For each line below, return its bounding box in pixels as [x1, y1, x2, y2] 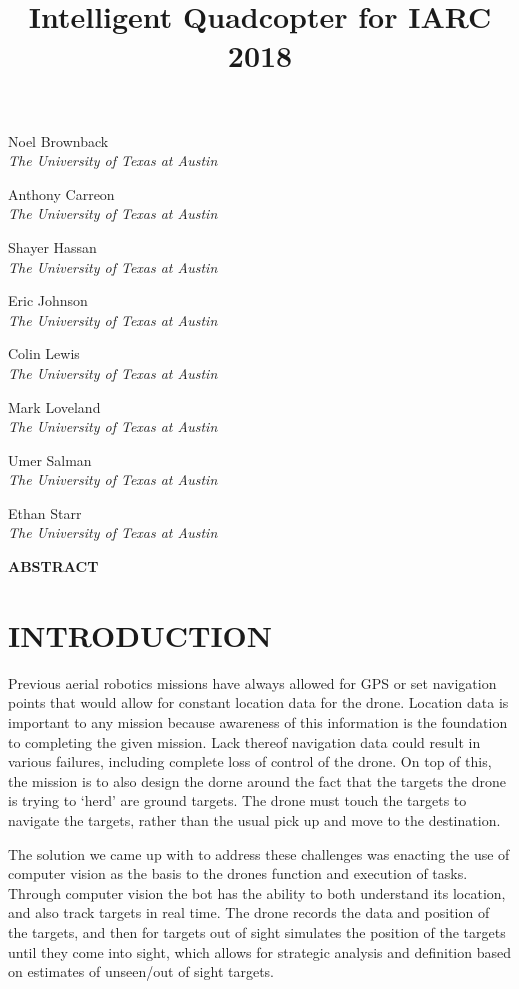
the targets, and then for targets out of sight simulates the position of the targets [8, 921, 506, 942]
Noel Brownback [8, 130, 109, 151]
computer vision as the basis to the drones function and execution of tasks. [8, 863, 468, 884]
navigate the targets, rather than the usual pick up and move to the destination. [8, 809, 501, 830]
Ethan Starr [8, 502, 82, 523]
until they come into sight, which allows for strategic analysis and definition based [8, 941, 511, 962]
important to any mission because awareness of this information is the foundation [8, 711, 508, 732]
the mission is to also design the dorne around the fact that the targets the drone [8, 770, 506, 791]
